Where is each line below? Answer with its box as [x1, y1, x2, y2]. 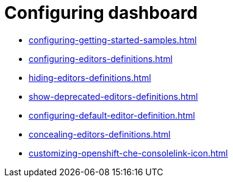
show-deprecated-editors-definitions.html [29, 91, 198, 102]
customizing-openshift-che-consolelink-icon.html [29, 147, 228, 158]
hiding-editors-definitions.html [29, 72, 151, 83]
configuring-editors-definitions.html [29, 53, 173, 64]
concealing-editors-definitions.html [29, 128, 171, 139]
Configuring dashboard [4, 2, 198, 23]
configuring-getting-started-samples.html [29, 34, 197, 45]
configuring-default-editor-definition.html [29, 110, 195, 121]
